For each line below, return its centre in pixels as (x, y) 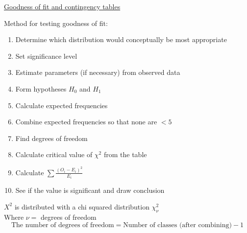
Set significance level (46, 56)
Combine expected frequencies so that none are (86, 122)
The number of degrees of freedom (62, 225)
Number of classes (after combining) (177, 225)
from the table (125, 154)
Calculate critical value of (54, 154)
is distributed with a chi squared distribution (82, 206)
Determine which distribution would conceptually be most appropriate (121, 39)
